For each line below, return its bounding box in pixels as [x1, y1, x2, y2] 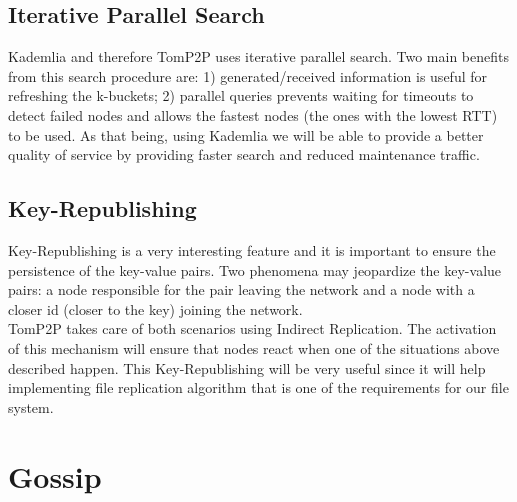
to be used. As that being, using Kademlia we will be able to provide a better [8, 124, 484, 145]
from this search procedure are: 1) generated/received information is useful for [8, 65, 487, 86]
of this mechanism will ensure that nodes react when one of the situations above [8, 337, 500, 358]
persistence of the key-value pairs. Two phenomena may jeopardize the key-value [8, 259, 502, 280]
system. [8, 396, 54, 417]
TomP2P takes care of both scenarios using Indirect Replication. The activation [8, 318, 497, 339]
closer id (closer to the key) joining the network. [8, 298, 303, 319]
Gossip [8, 455, 102, 496]
